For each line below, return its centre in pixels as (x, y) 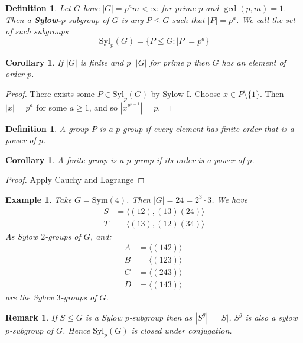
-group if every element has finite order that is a (207, 128)
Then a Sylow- (33, 19)
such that (188, 19)
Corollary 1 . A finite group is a (65, 159)
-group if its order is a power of (188, 159)
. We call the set (266, 19)
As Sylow (22, 236)
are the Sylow (30, 297)
